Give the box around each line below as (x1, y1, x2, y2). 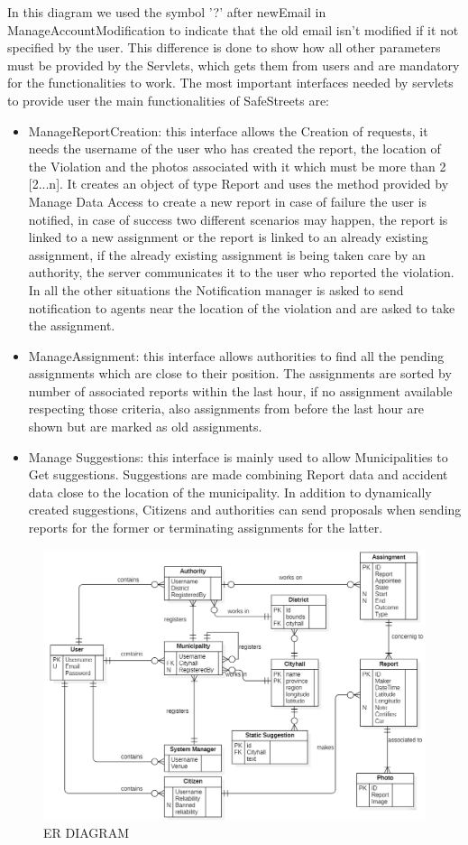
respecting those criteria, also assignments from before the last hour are (28, 399, 425, 418)
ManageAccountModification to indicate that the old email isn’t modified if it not (7, 20, 459, 39)
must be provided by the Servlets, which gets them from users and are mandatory (7, 55, 460, 74)
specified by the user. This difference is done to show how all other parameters (7, 38, 441, 57)
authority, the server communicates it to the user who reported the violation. (28, 263, 454, 282)
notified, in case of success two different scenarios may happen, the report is (28, 209, 448, 228)
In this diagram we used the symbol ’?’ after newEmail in (7, 3, 326, 21)
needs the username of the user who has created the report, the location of (28, 139, 441, 158)
